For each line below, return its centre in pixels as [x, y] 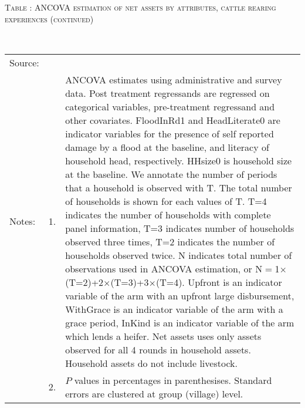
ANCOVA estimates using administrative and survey [174, 79]
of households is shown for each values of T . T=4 [166, 201]
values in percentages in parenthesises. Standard [173, 380]
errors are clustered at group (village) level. [154, 393]
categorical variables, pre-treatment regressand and [170, 106]
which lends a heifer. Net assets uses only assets [163, 336]
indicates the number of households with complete [168, 214]
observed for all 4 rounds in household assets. [158, 349]
